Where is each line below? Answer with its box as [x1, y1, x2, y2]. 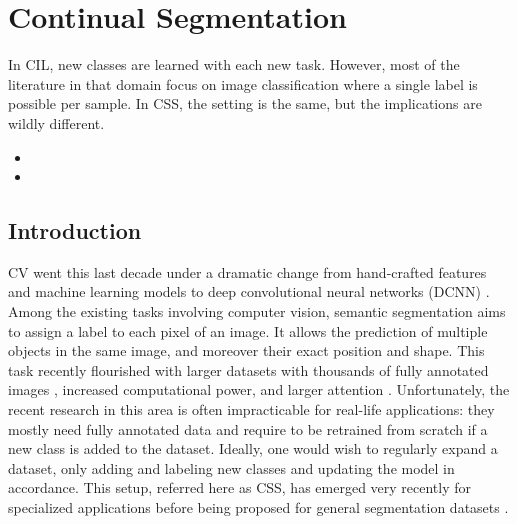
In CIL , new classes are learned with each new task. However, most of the [8, 54, 460, 75]
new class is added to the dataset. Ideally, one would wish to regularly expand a [8, 438, 498, 459]
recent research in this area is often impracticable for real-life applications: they [8, 399, 495, 420]
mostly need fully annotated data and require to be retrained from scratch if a [8, 418, 488, 439]
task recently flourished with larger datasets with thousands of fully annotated [8, 359, 489, 380]
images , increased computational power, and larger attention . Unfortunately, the [8, 379, 510, 400]
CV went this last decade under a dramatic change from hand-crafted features [8, 261, 487, 282]
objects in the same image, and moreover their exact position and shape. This [8, 340, 485, 361]
